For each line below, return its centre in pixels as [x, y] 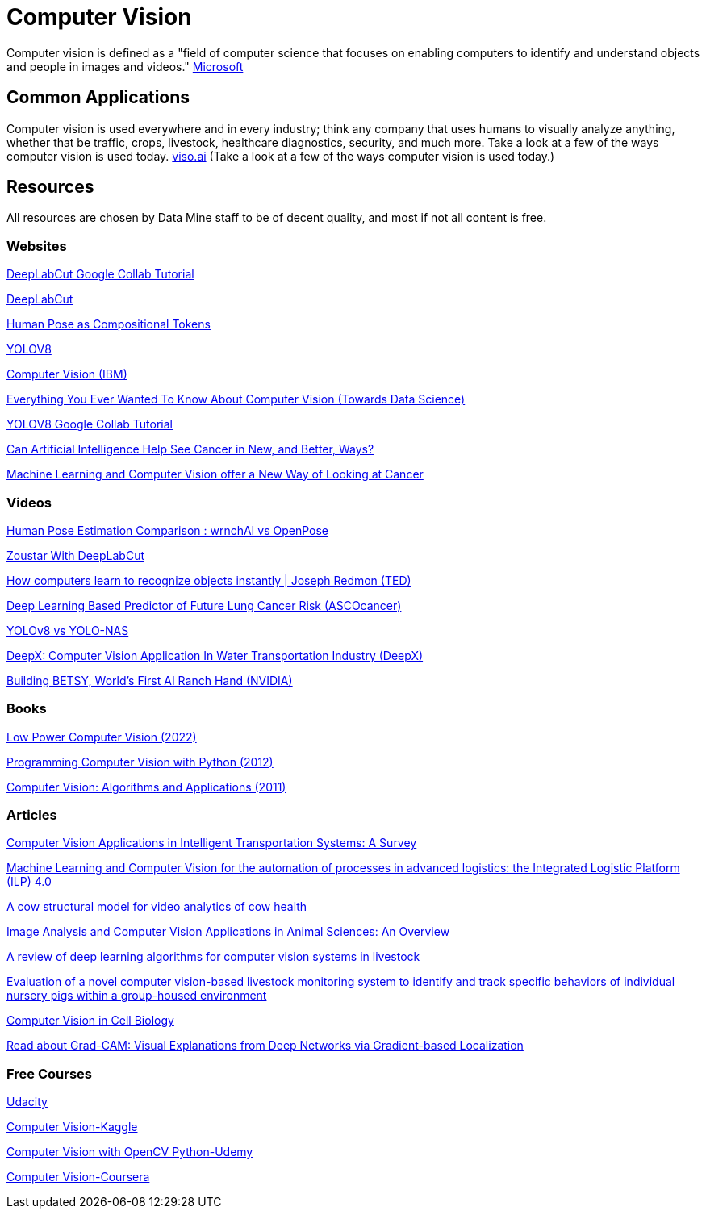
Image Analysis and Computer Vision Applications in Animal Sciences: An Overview [228, 932]
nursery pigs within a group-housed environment [137, 996]
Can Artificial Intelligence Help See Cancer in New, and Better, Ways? [190, 449]
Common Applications [98, 98]
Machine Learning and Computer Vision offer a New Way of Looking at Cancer [215, 474]
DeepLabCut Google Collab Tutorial [100, 274]
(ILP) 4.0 [29, 882]
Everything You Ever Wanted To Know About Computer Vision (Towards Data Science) [236, 399]
